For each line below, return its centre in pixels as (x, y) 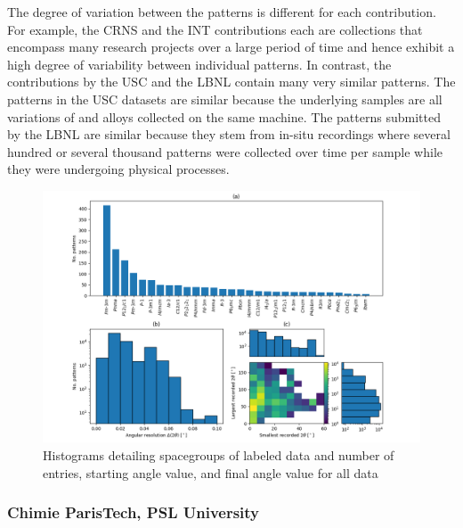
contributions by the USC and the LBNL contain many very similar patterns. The (231, 82)
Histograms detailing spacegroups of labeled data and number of (219, 454)
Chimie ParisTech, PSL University (134, 512)
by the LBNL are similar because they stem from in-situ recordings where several (229, 134)
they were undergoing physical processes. (118, 169)
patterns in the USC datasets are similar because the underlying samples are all (225, 99)
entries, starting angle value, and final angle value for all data (211, 472)
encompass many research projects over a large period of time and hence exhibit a (231, 47)
